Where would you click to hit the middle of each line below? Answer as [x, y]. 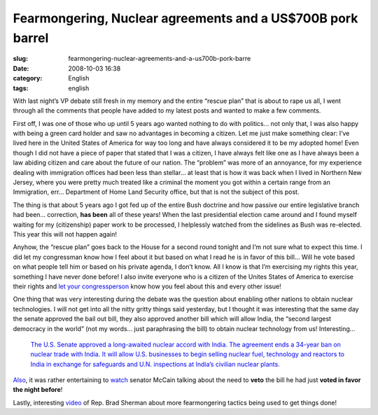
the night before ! [38, 390]
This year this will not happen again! [65, 234]
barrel [31, 38]
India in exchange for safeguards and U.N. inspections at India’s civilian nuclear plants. [155, 364]
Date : [21, 68]
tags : [21, 88]
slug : [20, 59]
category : [28, 78]
